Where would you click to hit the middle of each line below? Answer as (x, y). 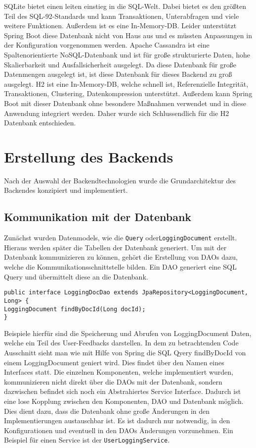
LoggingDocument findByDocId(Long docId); (75, 309)
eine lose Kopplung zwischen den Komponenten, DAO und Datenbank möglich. (124, 401)
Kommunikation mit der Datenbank (98, 217)
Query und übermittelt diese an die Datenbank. (76, 276)
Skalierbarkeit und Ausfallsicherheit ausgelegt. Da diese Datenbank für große (120, 64)
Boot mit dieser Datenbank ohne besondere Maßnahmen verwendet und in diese (125, 103)
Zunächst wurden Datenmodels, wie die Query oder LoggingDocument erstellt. (121, 238)
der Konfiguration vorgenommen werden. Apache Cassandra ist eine (107, 45)
